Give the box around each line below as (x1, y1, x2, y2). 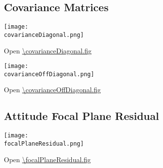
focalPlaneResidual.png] (4, 140, 84, 147)
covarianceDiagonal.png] (4, 31, 84, 38)
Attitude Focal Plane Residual (4, 108, 159, 123)
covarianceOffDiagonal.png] (4, 70, 95, 78)
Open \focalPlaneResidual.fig (4, 154, 91, 164)
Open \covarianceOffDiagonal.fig (4, 84, 101, 95)
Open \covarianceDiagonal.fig (4, 45, 92, 55)
